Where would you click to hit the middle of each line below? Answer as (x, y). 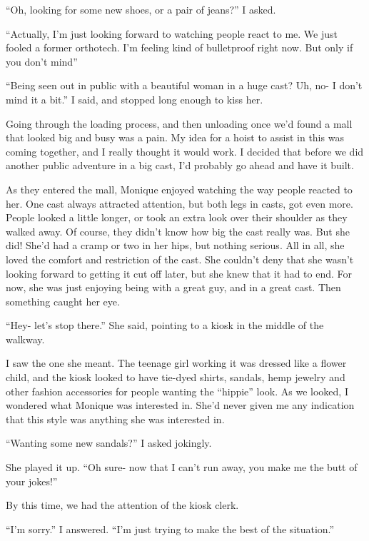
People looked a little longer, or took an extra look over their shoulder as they (177, 217)
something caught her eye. (63, 301)
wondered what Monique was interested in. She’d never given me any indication (180, 405)
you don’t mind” (42, 61)
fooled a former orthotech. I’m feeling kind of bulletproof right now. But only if (180, 47)
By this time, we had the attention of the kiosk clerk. (122, 505)
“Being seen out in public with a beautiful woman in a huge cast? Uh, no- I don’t (184, 85)
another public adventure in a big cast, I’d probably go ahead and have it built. (180, 165)
